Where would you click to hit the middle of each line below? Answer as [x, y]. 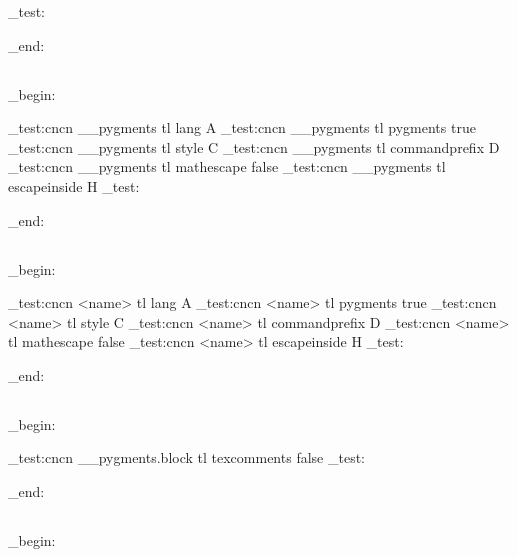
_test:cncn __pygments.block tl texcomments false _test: [186, 457]
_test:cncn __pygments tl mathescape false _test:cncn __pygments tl [227, 166]
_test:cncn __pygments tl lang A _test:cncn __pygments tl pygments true [242, 127]
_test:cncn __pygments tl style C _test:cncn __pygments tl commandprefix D [254, 146]
